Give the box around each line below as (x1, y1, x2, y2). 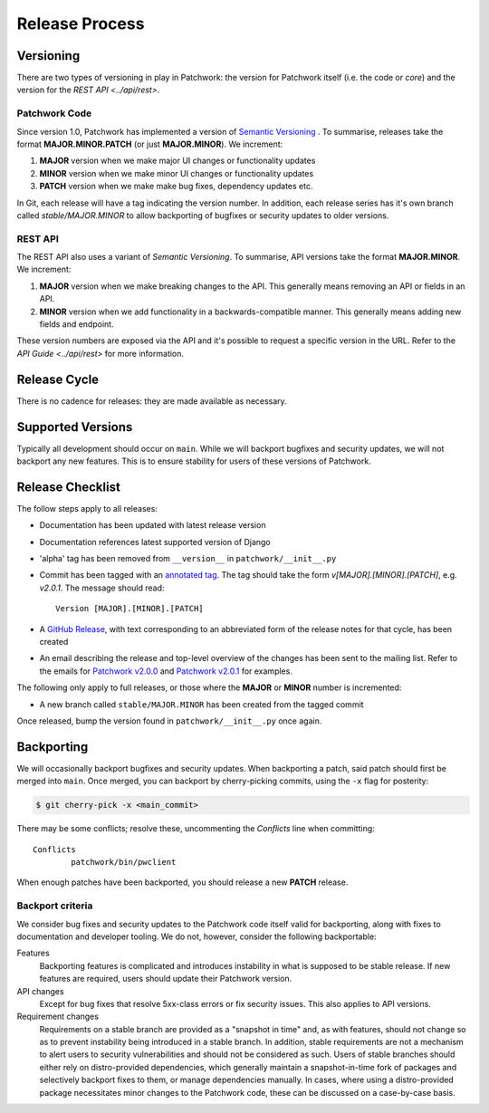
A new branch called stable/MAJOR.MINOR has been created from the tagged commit (39, 698, 364, 710)
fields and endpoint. (39, 319, 114, 330)
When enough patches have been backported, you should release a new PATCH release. (16, 877, 349, 888)
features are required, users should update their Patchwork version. (39, 974, 292, 984)
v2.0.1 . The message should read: (39, 582, 165, 593)
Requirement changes (16, 1011, 100, 1022)
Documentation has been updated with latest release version (39, 520, 266, 531)
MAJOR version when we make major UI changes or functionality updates (39, 155, 316, 167)
